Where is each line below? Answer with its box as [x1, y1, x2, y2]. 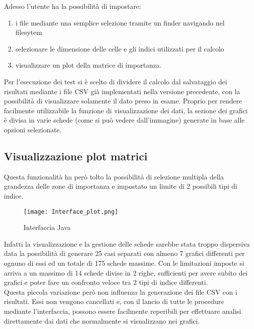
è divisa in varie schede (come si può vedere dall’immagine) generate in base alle [4, 115, 245, 125]
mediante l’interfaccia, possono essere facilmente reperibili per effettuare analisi [4, 305, 241, 316]
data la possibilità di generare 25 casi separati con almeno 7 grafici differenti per [4, 248, 245, 258]
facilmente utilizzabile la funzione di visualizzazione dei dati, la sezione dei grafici [4, 105, 248, 115]
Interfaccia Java [23, 222, 71, 232]
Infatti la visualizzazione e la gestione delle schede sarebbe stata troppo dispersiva [4, 238, 250, 249]
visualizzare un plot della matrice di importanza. [15, 60, 162, 70]
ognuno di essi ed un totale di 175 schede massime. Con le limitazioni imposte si [4, 257, 244, 268]
